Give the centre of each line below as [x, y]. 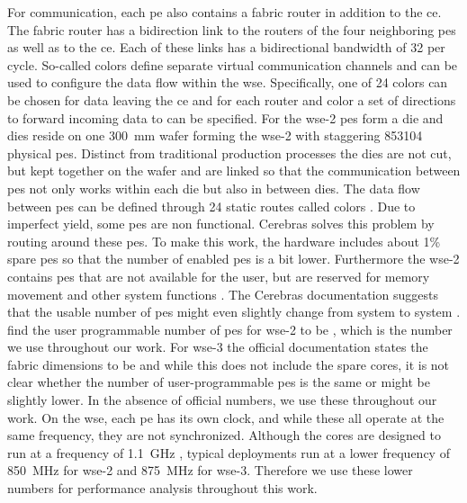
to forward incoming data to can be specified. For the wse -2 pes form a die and [225, 117]
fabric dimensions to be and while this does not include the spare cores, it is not [229, 364]
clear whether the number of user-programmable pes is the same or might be [219, 382]
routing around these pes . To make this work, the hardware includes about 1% [224, 241]
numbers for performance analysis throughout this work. [162, 488]
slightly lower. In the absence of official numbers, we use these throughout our [222, 400]
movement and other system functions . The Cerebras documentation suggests [223, 294]
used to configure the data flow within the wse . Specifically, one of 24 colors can [228, 82]
